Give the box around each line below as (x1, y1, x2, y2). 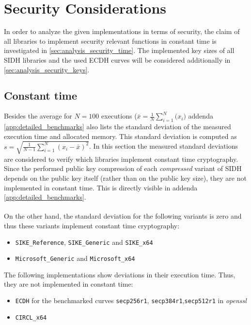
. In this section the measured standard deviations (89, 141, 238, 151)
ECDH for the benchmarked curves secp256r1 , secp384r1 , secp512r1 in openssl (15, 295, 247, 306)
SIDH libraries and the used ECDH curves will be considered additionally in (4, 54, 231, 65)
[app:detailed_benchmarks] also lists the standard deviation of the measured (4, 121, 231, 132)
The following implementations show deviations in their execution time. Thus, (4, 269, 235, 279)
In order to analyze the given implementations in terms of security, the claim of (4, 26, 240, 36)
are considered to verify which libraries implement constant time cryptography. (4, 154, 238, 164)
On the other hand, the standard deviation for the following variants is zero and (4, 211, 242, 221)
